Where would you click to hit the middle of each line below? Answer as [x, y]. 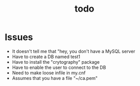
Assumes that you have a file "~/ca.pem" [55, 78]
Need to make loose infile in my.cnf [49, 73]
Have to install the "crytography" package [56, 62]
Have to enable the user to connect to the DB [59, 67]
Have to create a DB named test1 [46, 57]
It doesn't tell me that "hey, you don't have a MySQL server [74, 51]
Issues [19, 37]
